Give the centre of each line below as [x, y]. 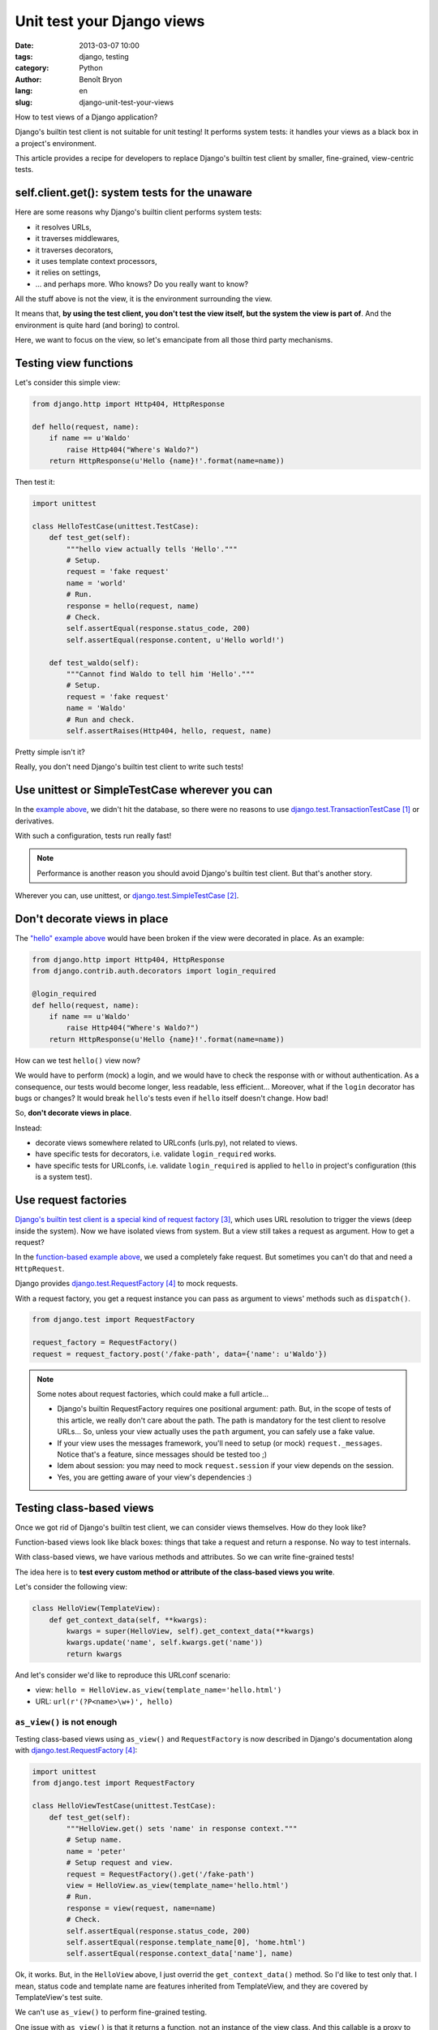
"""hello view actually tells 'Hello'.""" [152, 549]
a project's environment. [56, 143]
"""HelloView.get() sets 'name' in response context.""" [182, 1829]
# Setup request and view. [120, 1863]
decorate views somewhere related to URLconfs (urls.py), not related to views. [166, 1143]
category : [32, 68]
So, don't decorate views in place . [73, 1113]
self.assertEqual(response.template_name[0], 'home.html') [186, 1942]
